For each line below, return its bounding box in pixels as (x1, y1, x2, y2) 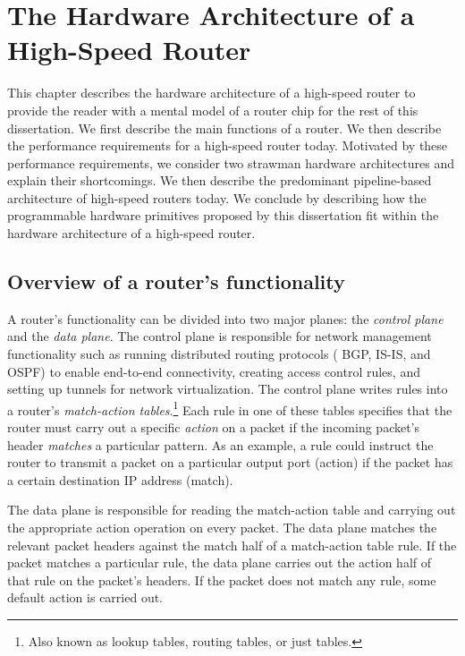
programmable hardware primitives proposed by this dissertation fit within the (7, 206, 439, 225)
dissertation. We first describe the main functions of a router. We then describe (7, 118, 442, 137)
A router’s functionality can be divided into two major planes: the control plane (7, 309, 444, 328)
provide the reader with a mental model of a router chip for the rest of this (7, 100, 418, 119)
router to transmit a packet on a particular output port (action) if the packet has (7, 453, 453, 472)
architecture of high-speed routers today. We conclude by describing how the (7, 188, 427, 207)
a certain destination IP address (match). (7, 470, 233, 489)
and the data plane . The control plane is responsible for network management (7, 327, 432, 345)
